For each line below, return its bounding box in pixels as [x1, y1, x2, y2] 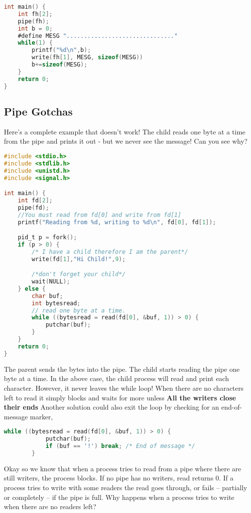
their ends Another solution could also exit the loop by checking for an [4, 402, 219, 412]
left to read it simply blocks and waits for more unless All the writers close [4, 392, 236, 402]
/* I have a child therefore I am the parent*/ [32, 248, 188, 255]
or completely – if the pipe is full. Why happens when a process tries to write [4, 492, 234, 502]
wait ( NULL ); [32, 278, 70, 285]
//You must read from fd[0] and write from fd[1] [17, 211, 182, 218]
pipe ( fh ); [17, 17, 50, 25]
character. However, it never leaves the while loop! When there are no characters [4, 382, 244, 393]
